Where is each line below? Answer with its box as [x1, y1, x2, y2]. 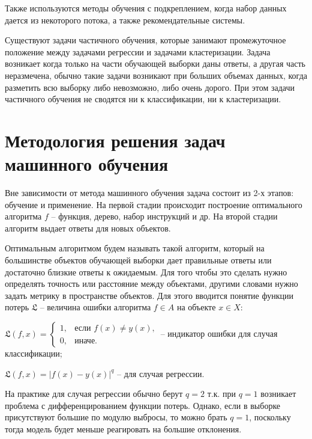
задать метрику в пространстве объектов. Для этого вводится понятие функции [5, 289, 293, 301]
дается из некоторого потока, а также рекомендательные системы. [5, 13, 245, 26]
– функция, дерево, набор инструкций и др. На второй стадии [51, 210, 278, 223]
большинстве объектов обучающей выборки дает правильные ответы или [5, 254, 272, 266]
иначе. [74, 336, 98, 345]
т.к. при [207, 387, 236, 400]
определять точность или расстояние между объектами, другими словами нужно [5, 277, 298, 290]
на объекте [176, 301, 216, 313]
